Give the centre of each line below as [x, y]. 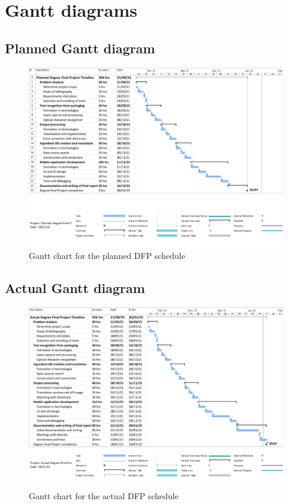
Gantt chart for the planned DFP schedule [107, 256]
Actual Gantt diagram [75, 288]
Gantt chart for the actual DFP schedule [104, 495]
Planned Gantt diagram [80, 48]
